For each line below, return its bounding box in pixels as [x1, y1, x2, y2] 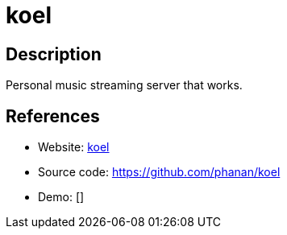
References [6, 105, 100, 126]
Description [6, 43, 102, 64]
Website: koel [38, 140, 110, 155]
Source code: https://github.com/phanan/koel [38, 165, 281, 179]
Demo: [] [38, 190, 85, 204]
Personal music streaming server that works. [6, 78, 243, 93]
